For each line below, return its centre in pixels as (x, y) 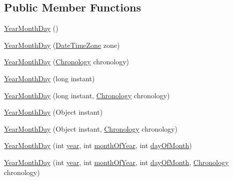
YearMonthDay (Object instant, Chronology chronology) (91, 128)
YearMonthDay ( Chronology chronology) (67, 62)
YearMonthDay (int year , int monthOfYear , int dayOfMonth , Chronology (116, 162)
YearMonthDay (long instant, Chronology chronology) (87, 95)
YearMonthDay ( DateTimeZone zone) (62, 45)
